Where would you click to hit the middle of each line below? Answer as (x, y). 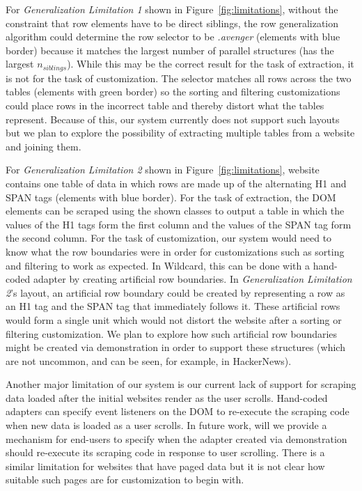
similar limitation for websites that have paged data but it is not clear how (165, 466)
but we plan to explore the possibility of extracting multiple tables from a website (180, 133)
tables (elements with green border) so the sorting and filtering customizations (173, 92)
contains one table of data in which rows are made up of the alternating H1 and (176, 183)
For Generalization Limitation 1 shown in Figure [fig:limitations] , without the (172, 9)
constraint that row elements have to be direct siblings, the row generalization (172, 23)
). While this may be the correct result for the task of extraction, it (211, 64)
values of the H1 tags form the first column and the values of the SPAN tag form (179, 224)
